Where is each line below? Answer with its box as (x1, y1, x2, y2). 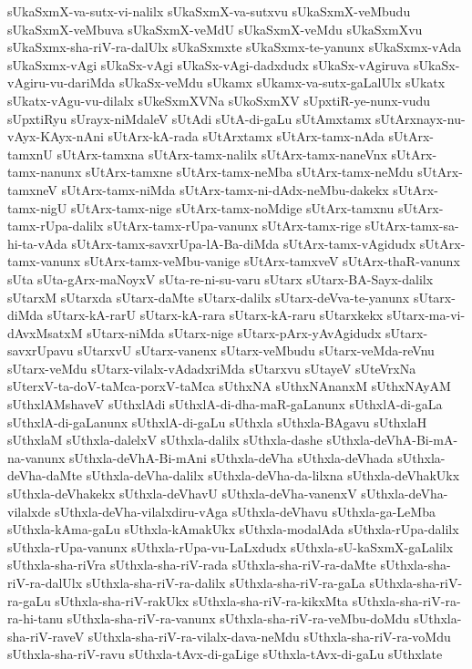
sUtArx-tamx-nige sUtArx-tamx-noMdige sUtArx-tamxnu (70, 198, 395, 217)
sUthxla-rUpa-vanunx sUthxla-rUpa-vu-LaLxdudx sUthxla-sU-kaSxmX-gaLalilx (7, 537, 454, 556)
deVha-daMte (7, 466, 83, 485)
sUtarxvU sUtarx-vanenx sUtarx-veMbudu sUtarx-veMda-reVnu (77, 341, 435, 360)
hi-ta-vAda (7, 233, 67, 252)
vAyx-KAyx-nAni (7, 127, 104, 146)
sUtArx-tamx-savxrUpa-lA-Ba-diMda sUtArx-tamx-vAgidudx (71, 233, 416, 252)
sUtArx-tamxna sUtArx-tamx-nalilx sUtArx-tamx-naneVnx (56, 144, 387, 163)
